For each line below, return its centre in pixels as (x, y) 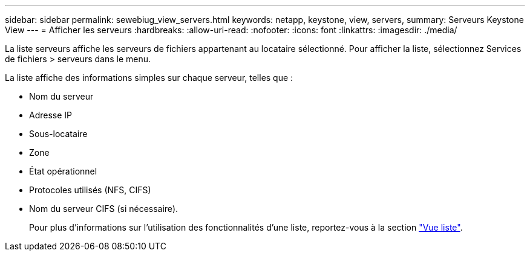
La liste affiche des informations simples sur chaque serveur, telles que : (149, 78)
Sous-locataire (58, 134)
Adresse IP (51, 115)
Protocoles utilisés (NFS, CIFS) (90, 190)
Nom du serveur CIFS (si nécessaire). (104, 209)
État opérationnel (63, 171)
